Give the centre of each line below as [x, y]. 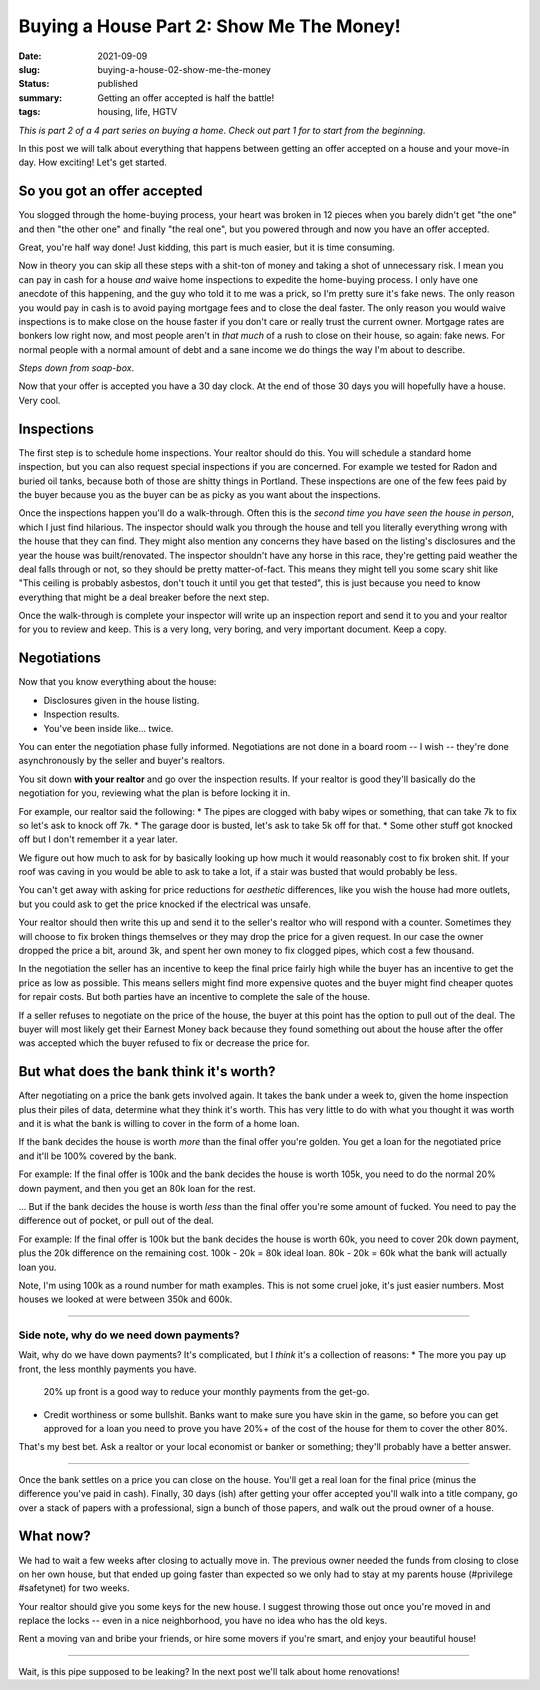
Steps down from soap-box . [76, 368]
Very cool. [39, 400]
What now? [54, 1536]
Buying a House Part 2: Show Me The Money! [210, 26]
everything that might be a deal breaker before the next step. [144, 597]
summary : [40, 97]
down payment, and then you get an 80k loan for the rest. [137, 1188]
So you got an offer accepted [111, 191]
